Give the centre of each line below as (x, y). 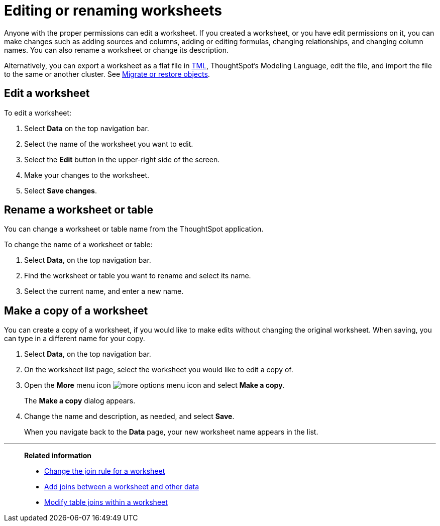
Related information (58, 456)
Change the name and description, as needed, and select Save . (129, 416)
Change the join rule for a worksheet (105, 471)
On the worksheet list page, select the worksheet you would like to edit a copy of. (159, 370)
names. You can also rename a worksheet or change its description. (116, 50)
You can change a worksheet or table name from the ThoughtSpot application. (134, 229)
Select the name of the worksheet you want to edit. (109, 144)
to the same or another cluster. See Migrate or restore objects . (107, 74)
